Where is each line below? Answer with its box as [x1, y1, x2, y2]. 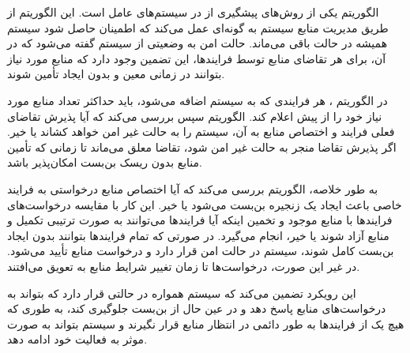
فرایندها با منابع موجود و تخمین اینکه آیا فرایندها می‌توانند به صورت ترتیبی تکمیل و [7, 212, 393, 228]
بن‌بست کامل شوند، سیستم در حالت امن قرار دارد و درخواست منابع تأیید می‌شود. [7, 242, 394, 259]
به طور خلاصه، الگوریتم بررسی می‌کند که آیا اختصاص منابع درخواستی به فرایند [7, 180, 378, 197]
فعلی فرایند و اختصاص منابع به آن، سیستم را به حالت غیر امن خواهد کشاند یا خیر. [7, 123, 395, 140]
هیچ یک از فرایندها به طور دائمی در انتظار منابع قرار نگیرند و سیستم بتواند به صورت [7, 315, 404, 332]
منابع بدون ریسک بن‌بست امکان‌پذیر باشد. [7, 154, 202, 171]
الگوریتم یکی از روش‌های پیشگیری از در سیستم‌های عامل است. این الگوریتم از [7, 4, 379, 20]
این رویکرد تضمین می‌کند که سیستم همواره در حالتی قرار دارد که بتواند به [7, 284, 356, 301]
